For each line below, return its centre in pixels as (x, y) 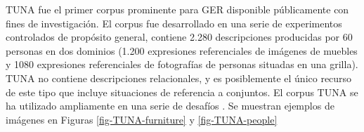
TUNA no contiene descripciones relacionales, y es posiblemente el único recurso (179, 78)
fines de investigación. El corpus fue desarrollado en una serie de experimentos (174, 23)
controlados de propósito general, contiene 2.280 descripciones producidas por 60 (179, 37)
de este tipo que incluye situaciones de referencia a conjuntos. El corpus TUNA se (182, 92)
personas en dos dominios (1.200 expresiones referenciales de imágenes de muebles (182, 50)
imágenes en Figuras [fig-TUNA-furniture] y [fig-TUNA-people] (142, 119)
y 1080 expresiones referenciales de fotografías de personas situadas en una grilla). (182, 64)
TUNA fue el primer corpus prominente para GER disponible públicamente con (177, 9)
